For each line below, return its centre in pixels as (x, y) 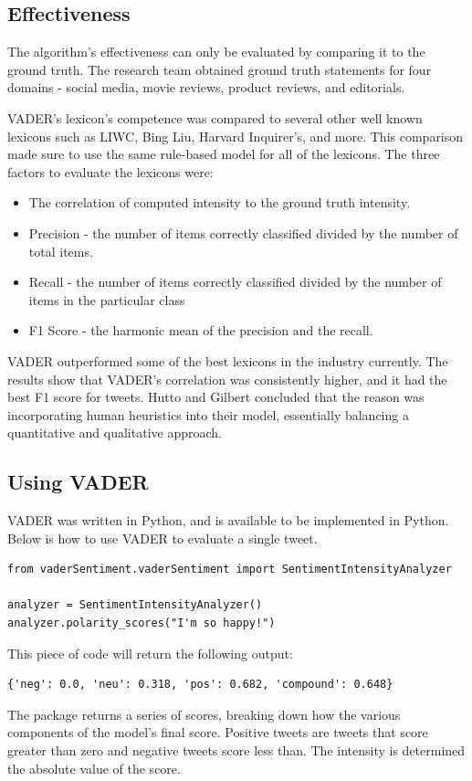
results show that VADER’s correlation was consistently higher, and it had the (227, 379)
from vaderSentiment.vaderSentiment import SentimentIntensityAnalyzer (230, 570)
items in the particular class (107, 299)
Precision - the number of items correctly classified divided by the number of (243, 232)
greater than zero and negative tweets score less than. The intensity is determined (236, 750)
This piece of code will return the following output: (150, 653)
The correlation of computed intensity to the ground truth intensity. (220, 202)
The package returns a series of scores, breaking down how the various (204, 714)
